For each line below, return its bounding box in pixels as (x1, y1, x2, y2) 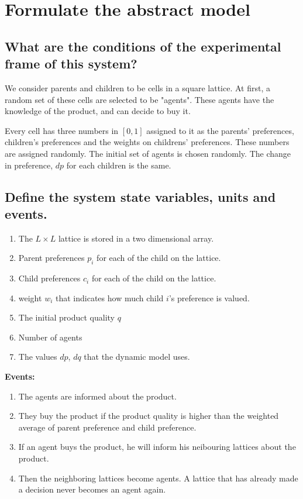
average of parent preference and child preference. (18, 421, 197, 433)
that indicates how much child (55, 291, 164, 304)
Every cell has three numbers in (5, 124, 119, 136)
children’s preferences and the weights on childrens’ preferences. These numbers (5, 136, 290, 148)
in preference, (5, 159, 53, 171)
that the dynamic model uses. (84, 350, 190, 363)
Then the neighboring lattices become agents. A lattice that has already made (18, 472, 298, 484)
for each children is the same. (66, 159, 171, 171)
